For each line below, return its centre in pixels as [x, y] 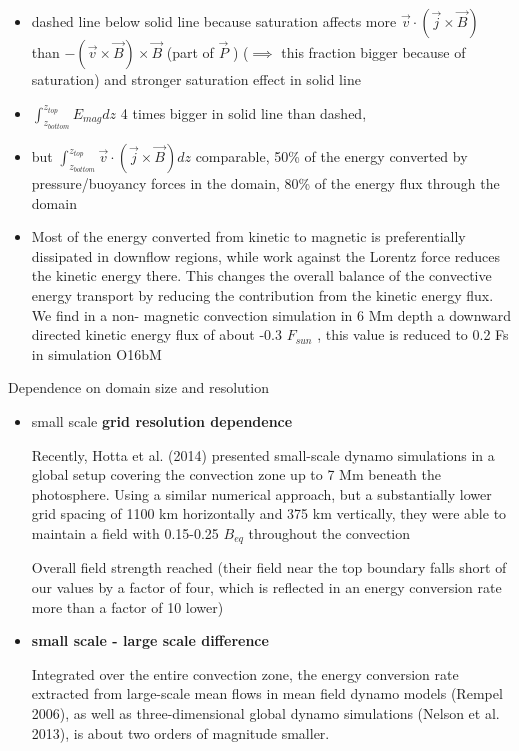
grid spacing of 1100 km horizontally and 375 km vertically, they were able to [269, 513]
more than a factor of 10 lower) [127, 606]
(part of [190, 52]
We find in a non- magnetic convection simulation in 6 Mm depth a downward [271, 314]
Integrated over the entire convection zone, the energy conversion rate [245, 673]
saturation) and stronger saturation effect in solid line [196, 79]
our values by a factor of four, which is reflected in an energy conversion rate [266, 586]
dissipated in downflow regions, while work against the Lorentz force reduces [265, 255]
